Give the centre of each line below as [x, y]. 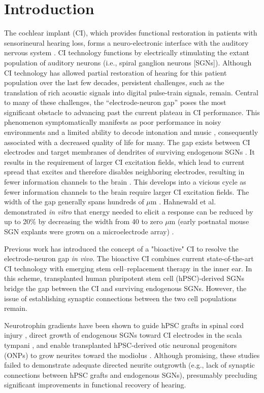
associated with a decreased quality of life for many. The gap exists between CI [127, 142]
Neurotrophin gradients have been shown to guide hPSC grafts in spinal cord [124, 325]
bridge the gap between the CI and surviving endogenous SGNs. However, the [125, 288]
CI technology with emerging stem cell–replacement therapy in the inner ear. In [128, 268]
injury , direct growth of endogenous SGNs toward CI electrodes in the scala [123, 335]
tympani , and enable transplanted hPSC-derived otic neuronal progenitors [121, 345]
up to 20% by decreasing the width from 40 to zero [84, 221]
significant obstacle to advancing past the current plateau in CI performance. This [132, 112]
